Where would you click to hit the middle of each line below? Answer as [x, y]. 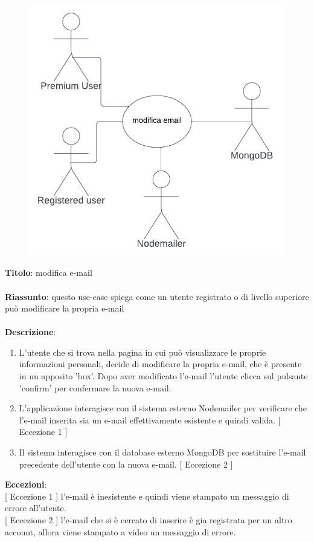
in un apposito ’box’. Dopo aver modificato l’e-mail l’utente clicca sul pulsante [163, 376]
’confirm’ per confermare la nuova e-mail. [95, 387]
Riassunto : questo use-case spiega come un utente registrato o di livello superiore [157, 296]
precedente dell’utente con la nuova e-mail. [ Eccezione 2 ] [126, 464]
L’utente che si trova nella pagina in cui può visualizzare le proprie [143, 352]
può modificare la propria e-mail [65, 308]
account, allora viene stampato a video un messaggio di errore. [120, 531]
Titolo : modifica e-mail [49, 273]
